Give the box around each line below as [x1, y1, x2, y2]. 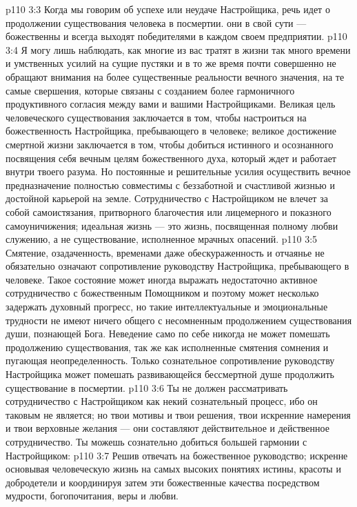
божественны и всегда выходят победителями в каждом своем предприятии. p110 [6, 29, 347, 43]
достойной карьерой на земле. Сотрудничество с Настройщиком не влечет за [6, 191, 328, 206]
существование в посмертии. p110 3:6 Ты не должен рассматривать [6, 380, 288, 395]
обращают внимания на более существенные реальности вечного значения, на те [6, 69, 345, 83]
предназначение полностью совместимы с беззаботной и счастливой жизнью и [6, 177, 335, 192]
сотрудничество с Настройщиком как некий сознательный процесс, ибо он [6, 394, 318, 408]
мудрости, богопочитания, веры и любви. [6, 488, 179, 503]
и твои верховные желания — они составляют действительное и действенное [6, 421, 329, 435]
